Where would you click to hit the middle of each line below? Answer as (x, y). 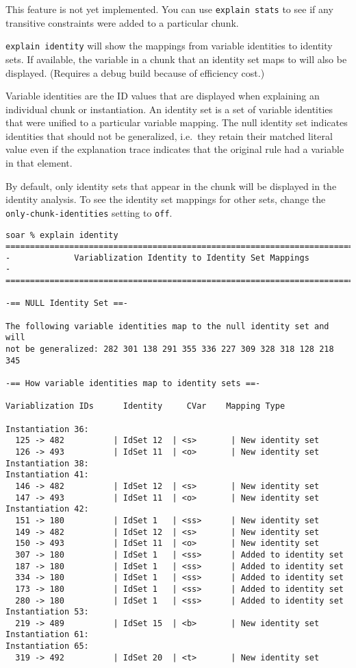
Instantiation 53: (47, 612)
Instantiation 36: (47, 429)
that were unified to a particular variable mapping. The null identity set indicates (177, 122)
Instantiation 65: (47, 646)
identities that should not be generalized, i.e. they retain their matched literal (169, 135)
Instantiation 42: (47, 509)
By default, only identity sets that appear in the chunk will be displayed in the (171, 186)
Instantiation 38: (47, 463)
